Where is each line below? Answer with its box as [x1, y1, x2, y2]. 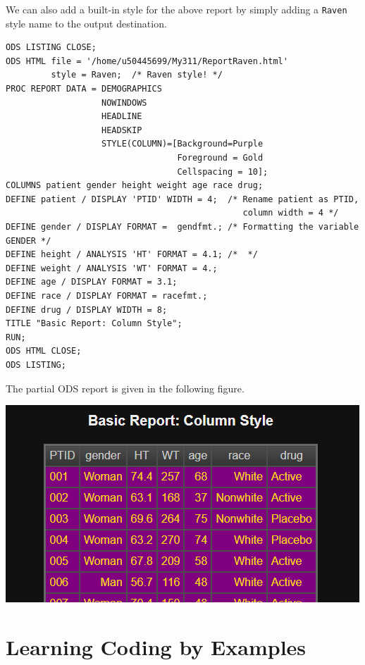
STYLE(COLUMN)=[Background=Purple [101, 139, 264, 149]
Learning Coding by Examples [6, 632, 307, 661]
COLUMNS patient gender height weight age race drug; [6, 180, 264, 191]
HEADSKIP [101, 125, 142, 135]
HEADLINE [101, 111, 142, 122]
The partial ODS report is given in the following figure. [6, 380, 245, 395]
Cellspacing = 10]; [177, 166, 268, 177]
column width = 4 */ [242, 208, 339, 218]
